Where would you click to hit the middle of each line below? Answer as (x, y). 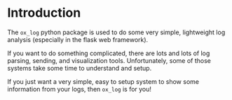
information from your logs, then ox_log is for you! (80, 89)
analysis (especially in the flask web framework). (78, 39)
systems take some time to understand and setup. (80, 68)
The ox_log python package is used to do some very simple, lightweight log (116, 32)
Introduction (44, 13)
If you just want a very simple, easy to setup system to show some (103, 81)
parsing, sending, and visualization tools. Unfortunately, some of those (109, 60)
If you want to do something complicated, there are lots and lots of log (109, 53)
